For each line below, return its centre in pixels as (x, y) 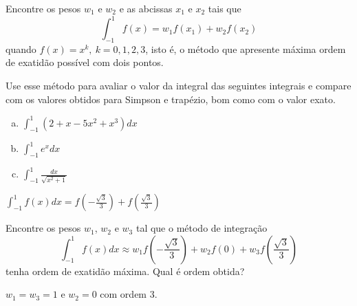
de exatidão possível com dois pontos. (85, 62)
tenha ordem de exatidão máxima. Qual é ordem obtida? (125, 271)
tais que (225, 8)
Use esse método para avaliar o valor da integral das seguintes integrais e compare (178, 86)
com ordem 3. (129, 294)
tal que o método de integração (202, 228)
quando (21, 48)
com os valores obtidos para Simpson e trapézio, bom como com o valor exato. (171, 99)
